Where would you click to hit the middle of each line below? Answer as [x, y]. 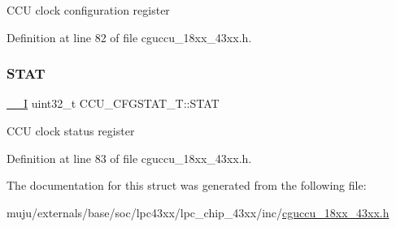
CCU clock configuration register [88, 10]
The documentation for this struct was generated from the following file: [187, 185]
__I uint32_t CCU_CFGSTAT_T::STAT [113, 103]
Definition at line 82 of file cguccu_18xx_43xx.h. [129, 37]
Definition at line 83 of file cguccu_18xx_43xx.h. [129, 158]
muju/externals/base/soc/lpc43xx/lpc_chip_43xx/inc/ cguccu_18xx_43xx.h [198, 212]
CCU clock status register [71, 131]
